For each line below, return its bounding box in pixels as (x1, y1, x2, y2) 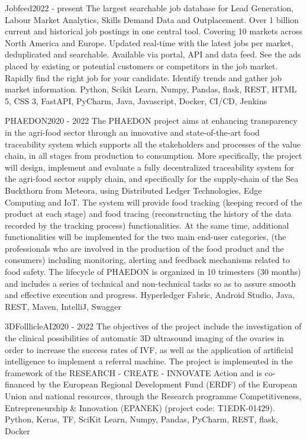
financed (5, 378, 35, 390)
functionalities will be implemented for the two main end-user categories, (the (5, 230, 286, 243)
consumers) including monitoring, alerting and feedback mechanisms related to (5, 254, 290, 266)
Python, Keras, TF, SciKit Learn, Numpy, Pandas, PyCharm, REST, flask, (5, 413, 278, 425)
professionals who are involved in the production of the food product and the (5, 242, 284, 254)
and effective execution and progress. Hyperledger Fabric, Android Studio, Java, (5, 289, 295, 301)
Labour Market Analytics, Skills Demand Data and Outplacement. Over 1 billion (5, 13, 299, 25)
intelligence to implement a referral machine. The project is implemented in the (5, 355, 293, 367)
